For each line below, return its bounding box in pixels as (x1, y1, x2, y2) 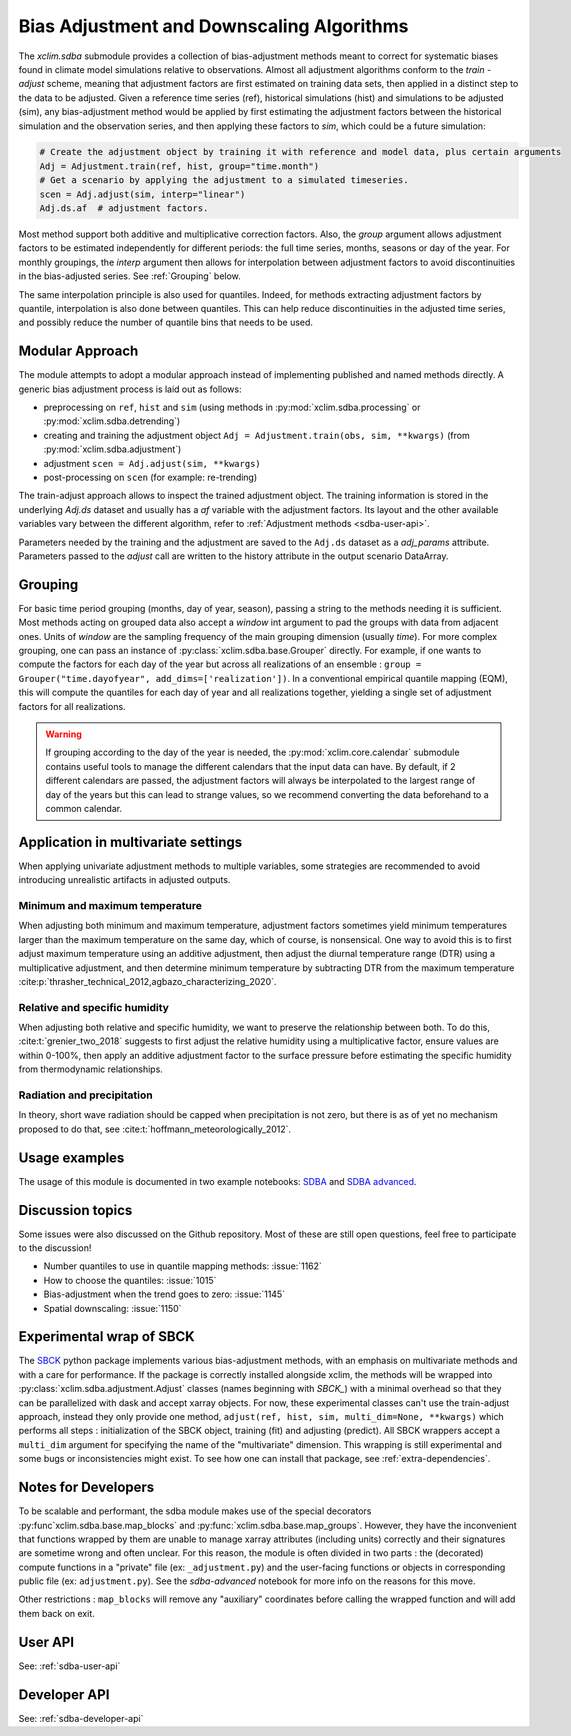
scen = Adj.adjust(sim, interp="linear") (39, 188, 246, 200)
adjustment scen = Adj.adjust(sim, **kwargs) (43, 457, 262, 469)
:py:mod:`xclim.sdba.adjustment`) (43, 443, 182, 455)
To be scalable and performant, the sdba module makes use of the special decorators (18, 1505, 372, 1517)
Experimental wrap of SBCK (18, 1328, 195, 1345)
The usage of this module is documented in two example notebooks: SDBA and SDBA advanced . (18, 1175, 417, 1187)
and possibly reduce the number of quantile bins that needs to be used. (18, 316, 314, 329)
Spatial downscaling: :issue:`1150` (43, 1302, 182, 1314)
